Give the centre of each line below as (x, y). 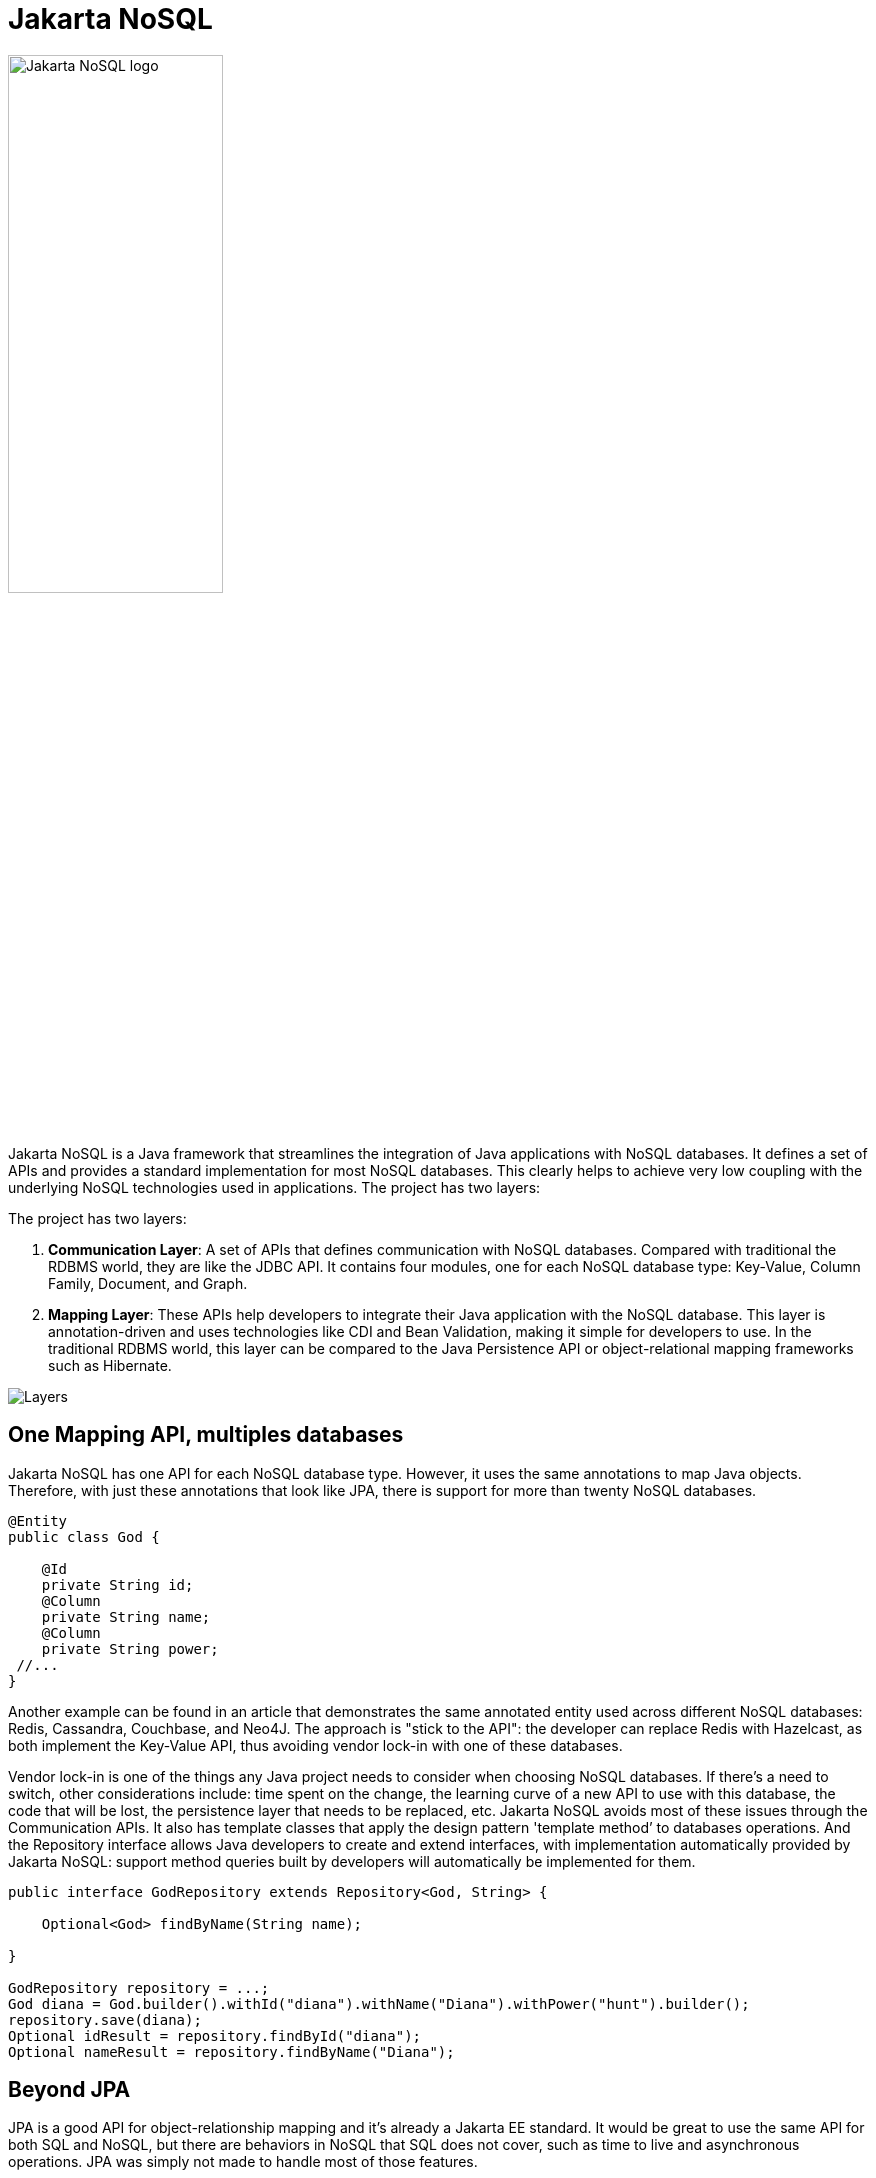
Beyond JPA (69, 2090)
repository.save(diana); (105, 2019)
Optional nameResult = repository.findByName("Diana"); (231, 2051)
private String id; (117, 1584)
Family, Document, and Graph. (148, 1283)
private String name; (126, 1616)
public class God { (84, 1536)
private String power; (130, 1648)
